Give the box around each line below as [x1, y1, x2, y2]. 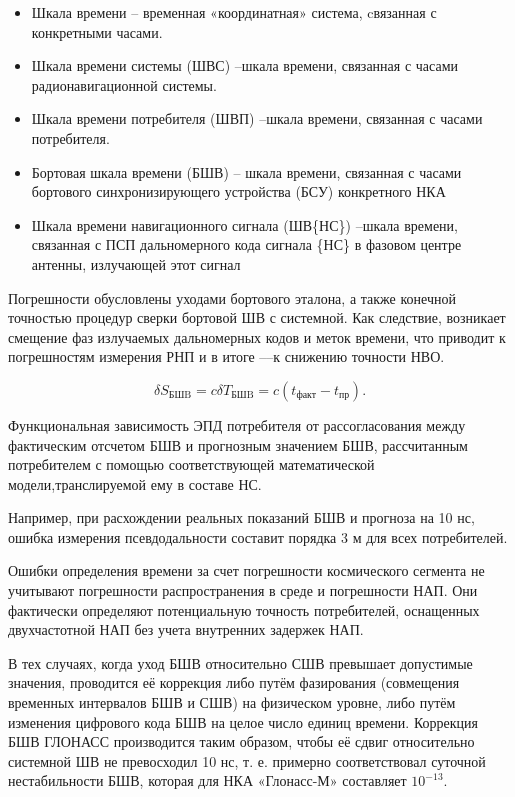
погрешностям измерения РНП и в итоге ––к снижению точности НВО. [8, 346, 445, 367]
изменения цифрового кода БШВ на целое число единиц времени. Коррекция [8, 711, 478, 732]
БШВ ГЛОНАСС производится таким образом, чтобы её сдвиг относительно [8, 731, 475, 752]
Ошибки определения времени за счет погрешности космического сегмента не [8, 560, 485, 581]
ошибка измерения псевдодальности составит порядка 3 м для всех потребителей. [8, 526, 508, 547]
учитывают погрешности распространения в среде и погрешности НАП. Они [8, 580, 478, 601]
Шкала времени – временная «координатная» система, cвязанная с [31, 2, 437, 22]
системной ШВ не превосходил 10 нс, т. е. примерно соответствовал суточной [8, 750, 486, 771]
